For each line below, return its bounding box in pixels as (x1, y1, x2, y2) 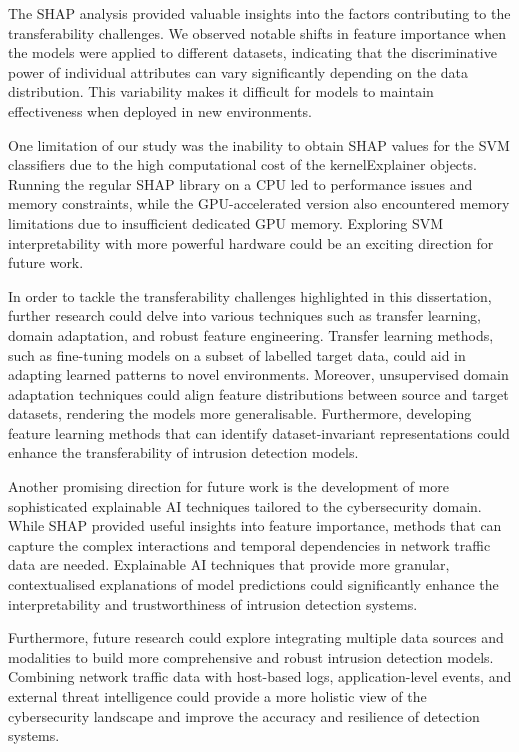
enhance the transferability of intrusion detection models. (8, 442, 359, 463)
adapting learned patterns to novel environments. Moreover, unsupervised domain (8, 364, 509, 385)
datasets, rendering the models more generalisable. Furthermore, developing (8, 403, 472, 424)
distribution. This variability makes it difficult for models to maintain (8, 81, 434, 102)
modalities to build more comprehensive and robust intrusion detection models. (8, 646, 494, 667)
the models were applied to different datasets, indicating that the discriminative (8, 42, 497, 63)
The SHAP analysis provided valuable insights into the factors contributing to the (8, 3, 511, 23)
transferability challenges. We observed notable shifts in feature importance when (8, 22, 506, 43)
